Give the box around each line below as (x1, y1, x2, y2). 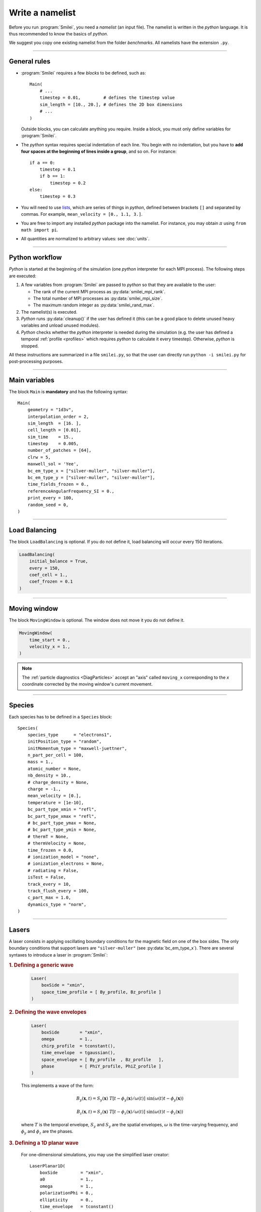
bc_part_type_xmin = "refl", (27, 807, 97, 812)
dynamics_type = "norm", (27, 902, 87, 907)
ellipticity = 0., (39, 1197, 94, 1202)
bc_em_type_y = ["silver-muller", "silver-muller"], (27, 475, 156, 480)
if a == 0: (29, 160, 56, 165)
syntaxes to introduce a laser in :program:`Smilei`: (9, 952, 108, 957)
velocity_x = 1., (29, 644, 71, 650)
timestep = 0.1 (39, 166, 76, 172)
